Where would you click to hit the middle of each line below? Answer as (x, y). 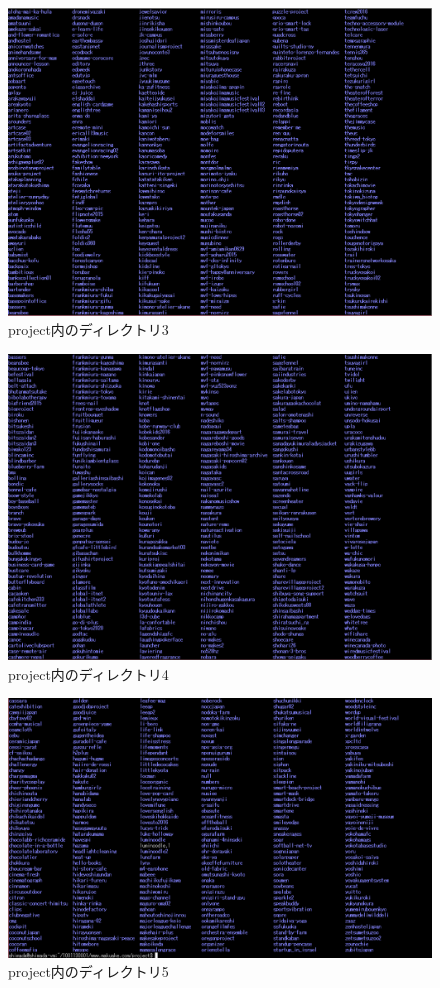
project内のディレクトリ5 (88, 971)
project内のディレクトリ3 (88, 329)
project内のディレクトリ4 (88, 673)
